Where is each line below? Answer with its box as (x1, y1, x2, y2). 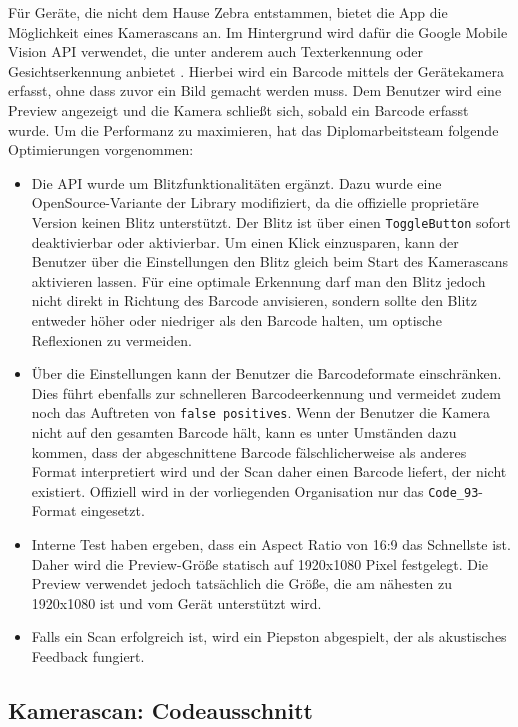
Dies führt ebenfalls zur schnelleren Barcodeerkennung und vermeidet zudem (31, 382, 501, 403)
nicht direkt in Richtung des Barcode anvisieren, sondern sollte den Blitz (31, 290, 477, 311)
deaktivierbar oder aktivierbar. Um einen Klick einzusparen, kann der (31, 231, 459, 252)
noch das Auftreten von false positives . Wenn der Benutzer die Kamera (31, 402, 491, 423)
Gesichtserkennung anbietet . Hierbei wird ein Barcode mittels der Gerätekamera (8, 60, 504, 81)
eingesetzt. (81, 500, 145, 521)
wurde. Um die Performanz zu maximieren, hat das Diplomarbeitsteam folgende (8, 119, 499, 140)
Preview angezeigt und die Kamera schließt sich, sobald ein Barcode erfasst (8, 99, 469, 120)
